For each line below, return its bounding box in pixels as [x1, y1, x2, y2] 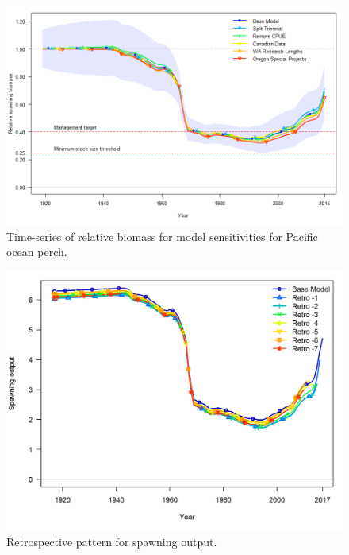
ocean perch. [6, 243, 67, 260]
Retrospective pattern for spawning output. [6, 533, 217, 549]
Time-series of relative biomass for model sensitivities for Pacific [6, 227, 318, 244]
